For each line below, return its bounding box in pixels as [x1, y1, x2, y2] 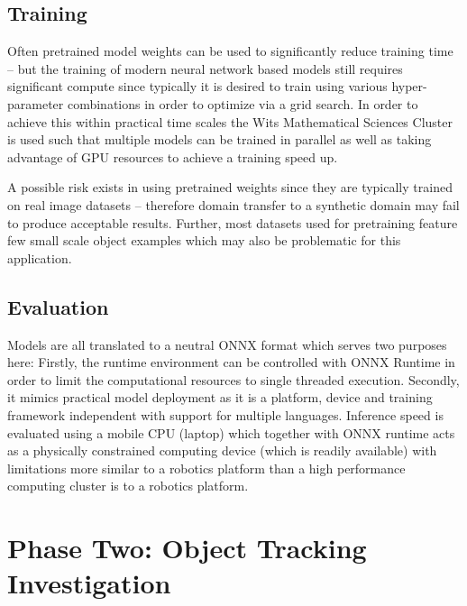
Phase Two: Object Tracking [7, 529, 367, 566]
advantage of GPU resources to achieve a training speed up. [7, 147, 338, 166]
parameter [7, 94, 64, 113]
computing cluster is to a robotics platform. [7, 476, 249, 495]
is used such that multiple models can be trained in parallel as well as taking [7, 130, 432, 149]
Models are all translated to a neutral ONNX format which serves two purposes [7, 335, 447, 353]
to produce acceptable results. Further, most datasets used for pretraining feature [7, 213, 458, 232]
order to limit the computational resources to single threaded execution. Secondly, [7, 370, 460, 389]
